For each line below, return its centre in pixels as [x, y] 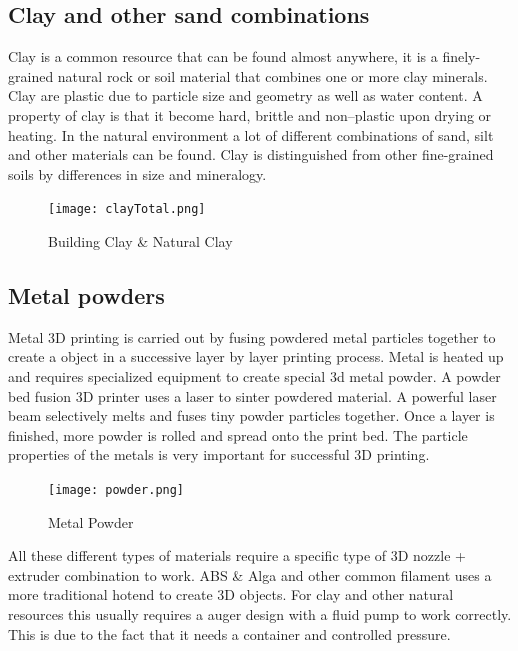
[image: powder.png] [116, 489]
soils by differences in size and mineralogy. [137, 173]
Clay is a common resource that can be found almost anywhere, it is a [223, 56]
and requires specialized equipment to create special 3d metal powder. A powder [254, 376]
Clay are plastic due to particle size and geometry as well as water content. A [245, 95]
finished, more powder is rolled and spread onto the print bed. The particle [238, 434]
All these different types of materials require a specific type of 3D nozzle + [237, 555]
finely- [461, 56]
